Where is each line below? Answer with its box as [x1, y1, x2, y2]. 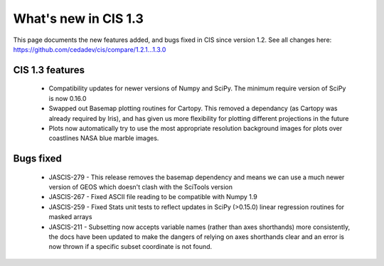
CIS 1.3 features [13, 64, 85, 76]
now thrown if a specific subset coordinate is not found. [48, 243, 213, 251]
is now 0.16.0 [48, 94, 87, 102]
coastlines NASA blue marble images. [48, 134, 159, 142]
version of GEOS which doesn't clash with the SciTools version [48, 183, 233, 191]
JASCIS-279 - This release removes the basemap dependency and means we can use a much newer [48, 173, 345, 181]
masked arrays [48, 213, 92, 221]
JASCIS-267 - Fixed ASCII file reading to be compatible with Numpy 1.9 [48, 193, 257, 201]
